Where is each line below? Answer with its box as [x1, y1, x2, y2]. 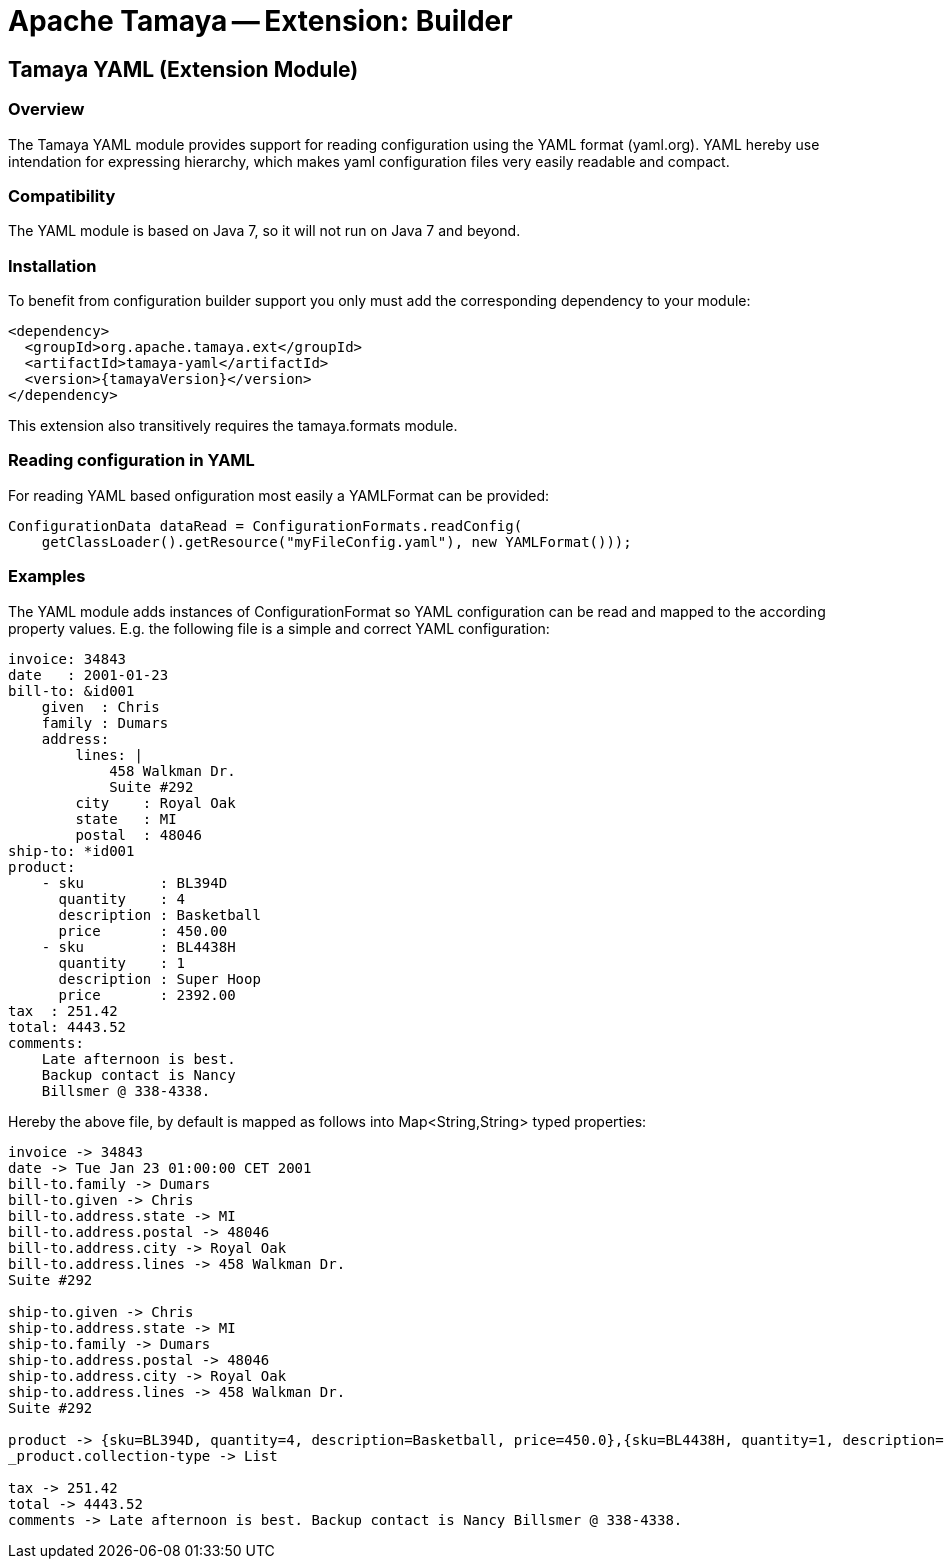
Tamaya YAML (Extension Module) [8, 56, 359, 82]
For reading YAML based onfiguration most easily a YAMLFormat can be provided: [8, 486, 550, 504]
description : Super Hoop [58, 970, 261, 987]
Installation [8, 255, 97, 276]
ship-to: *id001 [8, 842, 135, 859]
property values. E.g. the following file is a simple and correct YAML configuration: [8, 619, 550, 637]
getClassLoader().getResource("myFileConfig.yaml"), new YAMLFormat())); [41, 533, 632, 550]
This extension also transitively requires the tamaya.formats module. [8, 417, 458, 435]
